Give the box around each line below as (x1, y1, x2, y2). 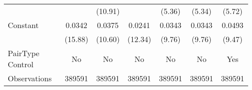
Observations (8, 73, 52, 84)
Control (8, 59, 33, 70)
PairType (8, 47, 40, 59)
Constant (8, 19, 39, 30)
